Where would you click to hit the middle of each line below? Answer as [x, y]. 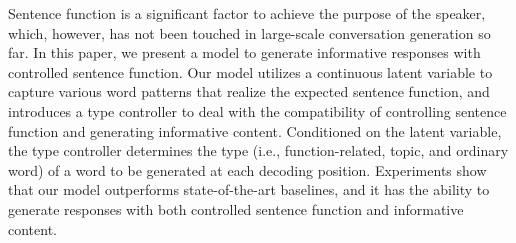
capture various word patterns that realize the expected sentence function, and [249, 91]
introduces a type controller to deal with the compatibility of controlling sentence [257, 110]
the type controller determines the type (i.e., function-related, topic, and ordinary [258, 150]
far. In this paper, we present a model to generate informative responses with [244, 52]
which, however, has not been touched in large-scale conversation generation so [249, 32]
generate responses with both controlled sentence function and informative [236, 208]
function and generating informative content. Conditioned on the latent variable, [255, 130]
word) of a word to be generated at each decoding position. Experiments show [247, 169]
